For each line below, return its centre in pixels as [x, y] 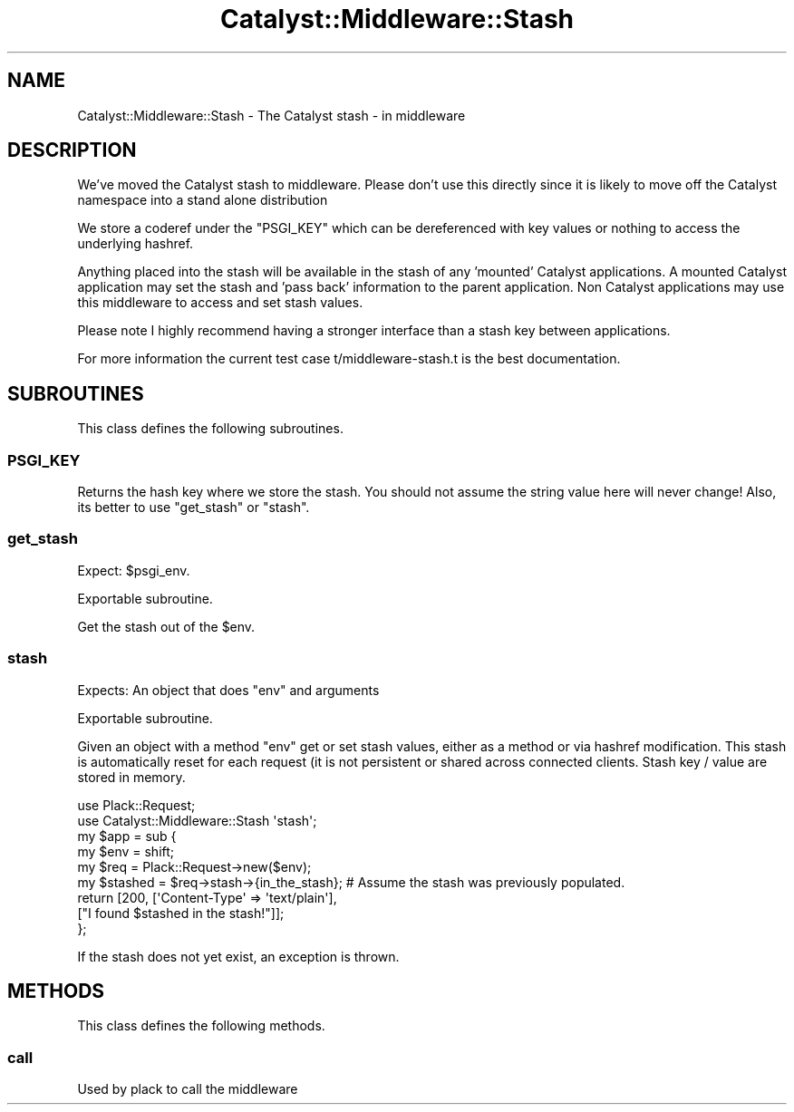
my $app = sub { [127, 836]
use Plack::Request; [136, 805]
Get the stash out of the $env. [166, 626]
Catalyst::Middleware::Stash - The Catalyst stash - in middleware [271, 115]
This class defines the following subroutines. [210, 429]
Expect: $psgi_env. [134, 570]
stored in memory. [131, 777]
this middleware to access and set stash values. [220, 303]
